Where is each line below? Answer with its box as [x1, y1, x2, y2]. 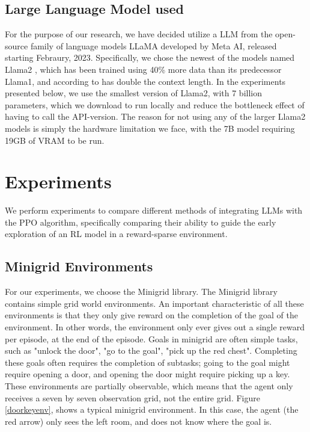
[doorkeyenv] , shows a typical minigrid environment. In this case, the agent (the [5, 403, 299, 416]
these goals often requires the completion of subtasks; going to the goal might [5, 356, 290, 368]
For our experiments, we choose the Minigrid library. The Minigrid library [5, 285, 278, 298]
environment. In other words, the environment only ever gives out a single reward [5, 321, 305, 333]
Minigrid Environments [5, 257, 153, 276]
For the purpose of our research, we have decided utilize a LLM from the [5, 28, 273, 40]
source [5, 39, 28, 52]
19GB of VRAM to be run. [5, 134, 105, 146]
